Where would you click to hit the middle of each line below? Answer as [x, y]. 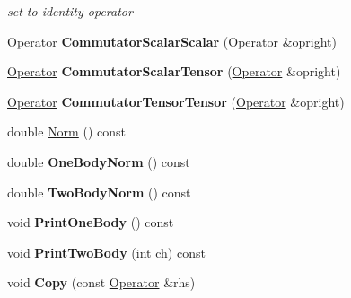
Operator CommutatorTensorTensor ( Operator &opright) [176, 101]
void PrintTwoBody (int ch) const [106, 252]
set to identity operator [70, 11]
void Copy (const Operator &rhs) [101, 282]
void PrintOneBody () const [91, 222]
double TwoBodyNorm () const [99, 192]
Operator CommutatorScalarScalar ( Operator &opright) [172, 41]
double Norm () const [66, 131]
